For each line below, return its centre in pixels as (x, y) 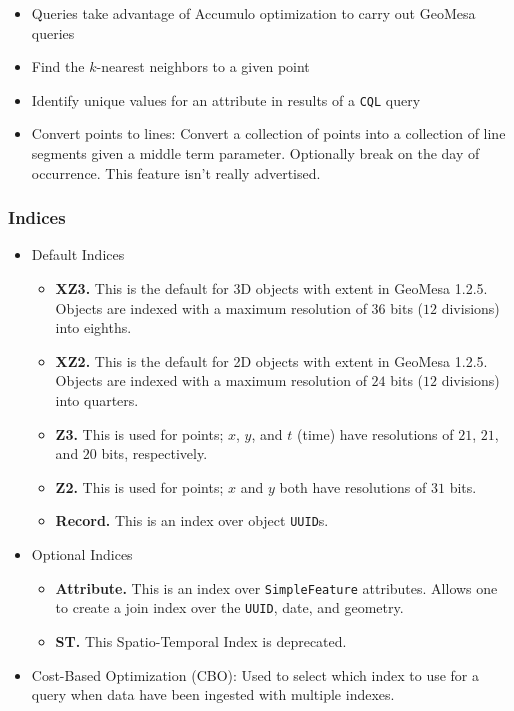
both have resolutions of (353, 486)
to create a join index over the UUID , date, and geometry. (229, 607)
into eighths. (93, 327)
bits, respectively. (154, 453)
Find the (58, 66)
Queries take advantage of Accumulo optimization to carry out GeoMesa (253, 13)
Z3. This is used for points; (139, 433)
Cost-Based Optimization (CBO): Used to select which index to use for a (255, 674)
